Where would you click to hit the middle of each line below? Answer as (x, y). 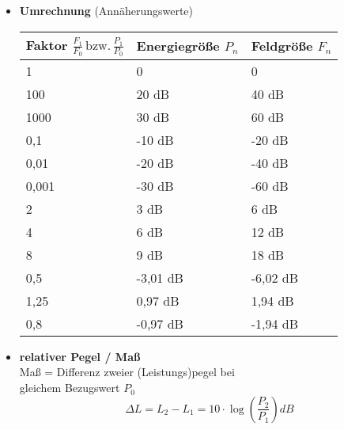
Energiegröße (178, 46)
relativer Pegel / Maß (80, 356)
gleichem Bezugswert (70, 388)
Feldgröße (282, 46)
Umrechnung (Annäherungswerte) (106, 10)
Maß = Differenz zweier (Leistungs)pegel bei (127, 372)
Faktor (47, 44)
